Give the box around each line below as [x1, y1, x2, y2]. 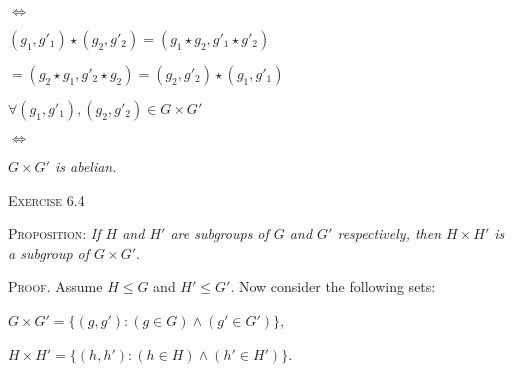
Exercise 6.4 [8, 189, 85, 210]
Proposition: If [8, 223, 101, 244]
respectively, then [337, 223, 442, 244]
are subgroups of [170, 223, 269, 244]
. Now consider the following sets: [230, 276, 436, 297]
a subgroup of [8, 242, 90, 263]
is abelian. [54, 156, 117, 176]
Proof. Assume [8, 276, 103, 297]
